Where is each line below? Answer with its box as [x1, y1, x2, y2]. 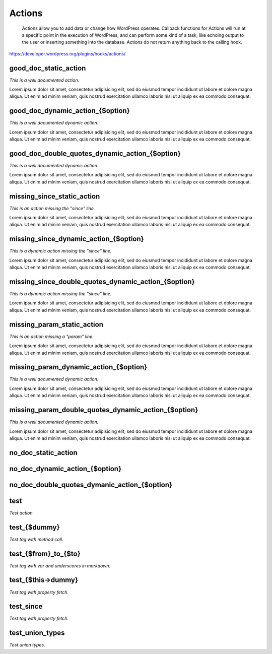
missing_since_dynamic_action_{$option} [9, 235, 145, 243]
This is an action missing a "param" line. [9, 333, 94, 340]
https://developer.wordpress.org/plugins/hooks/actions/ [9, 50, 126, 56]
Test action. [9, 509, 34, 516]
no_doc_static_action [9, 448, 78, 457]
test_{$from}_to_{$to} [9, 549, 81, 558]
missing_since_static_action [9, 192, 100, 201]
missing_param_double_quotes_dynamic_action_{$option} [9, 406, 198, 414]
